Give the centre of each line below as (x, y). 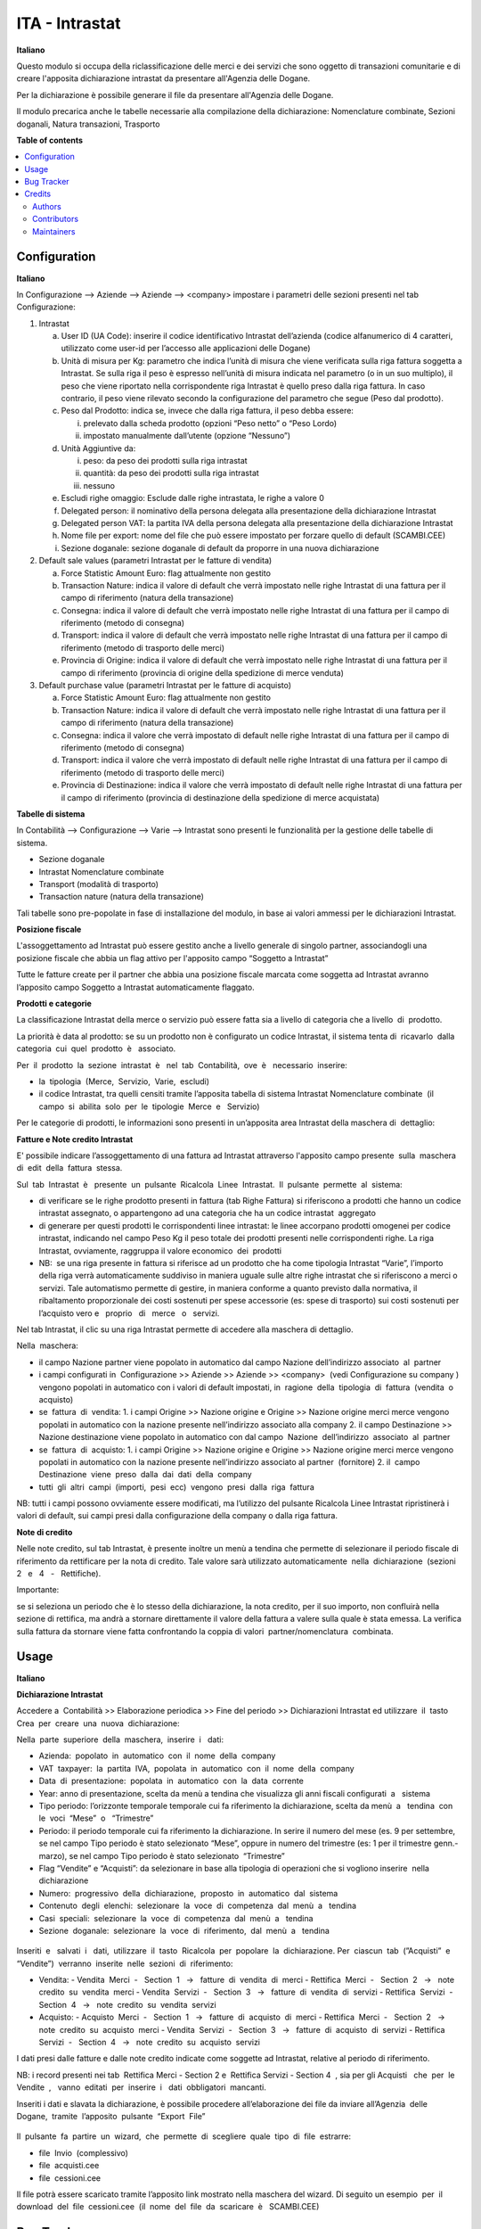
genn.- (446, 1843)
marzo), (53, 1855)
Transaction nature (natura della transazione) (122, 897)
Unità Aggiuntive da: (98, 448)
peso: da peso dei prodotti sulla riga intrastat (166, 461)
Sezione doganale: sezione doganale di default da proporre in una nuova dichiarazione (220, 547)
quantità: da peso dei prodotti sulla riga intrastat (171, 473)
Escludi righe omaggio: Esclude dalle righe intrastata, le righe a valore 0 (193, 498)
